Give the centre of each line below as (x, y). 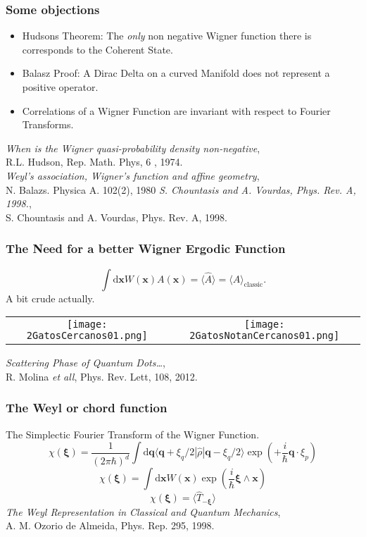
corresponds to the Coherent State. (97, 49)
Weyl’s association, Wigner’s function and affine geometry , (133, 175)
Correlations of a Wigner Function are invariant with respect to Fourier (176, 110)
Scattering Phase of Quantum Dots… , (86, 363)
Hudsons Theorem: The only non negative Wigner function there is (167, 36)
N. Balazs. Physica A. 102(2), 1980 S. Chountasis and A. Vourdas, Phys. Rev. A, (181, 189)
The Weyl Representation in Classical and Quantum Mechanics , (143, 511)
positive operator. (60, 87)
